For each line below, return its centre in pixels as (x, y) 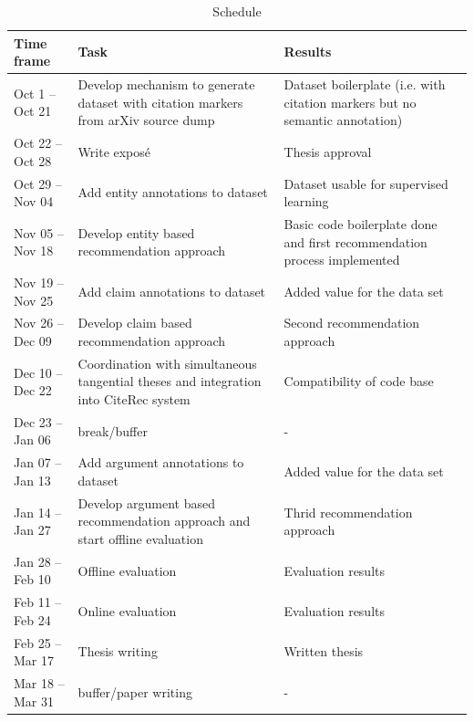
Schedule (237, 11)
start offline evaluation (140, 538)
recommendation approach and (164, 521)
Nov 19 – (39, 282)
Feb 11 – (38, 602)
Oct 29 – (38, 183)
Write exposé (114, 151)
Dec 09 (33, 340)
